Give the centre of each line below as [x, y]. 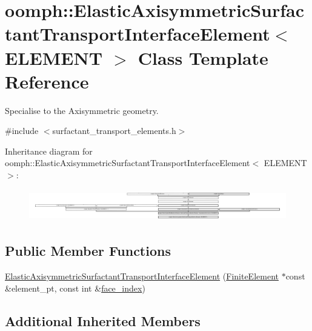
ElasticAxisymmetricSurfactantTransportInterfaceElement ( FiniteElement [142, 276]
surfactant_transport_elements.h [114, 131]
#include [22, 131]
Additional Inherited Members [103, 320]
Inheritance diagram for [49, 151]
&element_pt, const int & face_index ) [75, 288]
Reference [47, 81]
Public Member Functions [88, 251]
